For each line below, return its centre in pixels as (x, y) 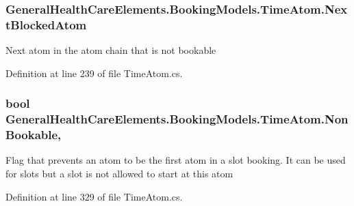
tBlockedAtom (46, 24)
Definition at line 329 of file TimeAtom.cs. (94, 196)
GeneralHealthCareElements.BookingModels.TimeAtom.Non (177, 119)
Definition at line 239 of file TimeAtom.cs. (94, 73)
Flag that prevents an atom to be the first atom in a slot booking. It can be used (176, 160)
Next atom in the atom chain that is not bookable (111, 50)
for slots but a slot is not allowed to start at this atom (119, 173)
